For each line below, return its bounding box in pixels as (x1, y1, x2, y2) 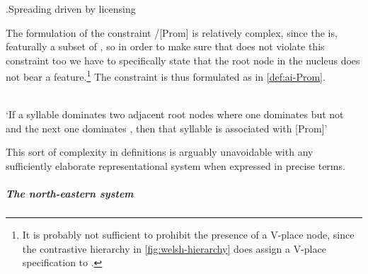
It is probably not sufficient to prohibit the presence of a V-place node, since (22, 227, 355, 242)
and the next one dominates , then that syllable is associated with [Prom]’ (6, 120, 328, 135)
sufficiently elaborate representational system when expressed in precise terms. (6, 159, 345, 173)
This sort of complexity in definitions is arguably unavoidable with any (6, 144, 314, 159)
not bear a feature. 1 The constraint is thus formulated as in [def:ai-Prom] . (6, 67, 326, 84)
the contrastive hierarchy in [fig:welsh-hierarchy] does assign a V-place (22, 241, 326, 256)
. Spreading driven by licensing (6, 1, 136, 16)
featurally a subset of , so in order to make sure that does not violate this (6, 39, 325, 54)
